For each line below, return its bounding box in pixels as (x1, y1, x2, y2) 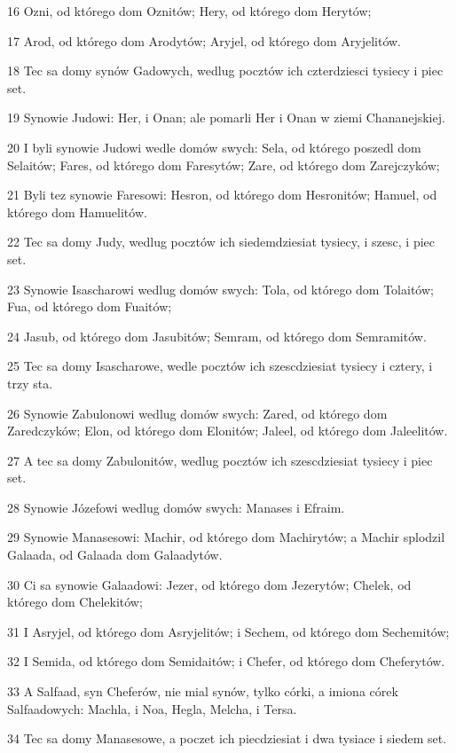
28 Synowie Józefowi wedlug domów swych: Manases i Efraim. (7, 498, 345, 516)
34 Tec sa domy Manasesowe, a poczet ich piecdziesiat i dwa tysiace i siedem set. (7, 729, 447, 748)
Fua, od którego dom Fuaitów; (7, 297, 172, 316)
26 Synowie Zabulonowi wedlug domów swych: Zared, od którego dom (7, 404, 388, 422)
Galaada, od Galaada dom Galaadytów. (7, 545, 223, 564)
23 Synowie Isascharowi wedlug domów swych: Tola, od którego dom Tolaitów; (7, 279, 434, 298)
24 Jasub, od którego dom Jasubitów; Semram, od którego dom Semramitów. (7, 326, 427, 345)
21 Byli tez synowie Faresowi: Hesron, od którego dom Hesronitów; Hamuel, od (7, 185, 437, 204)
